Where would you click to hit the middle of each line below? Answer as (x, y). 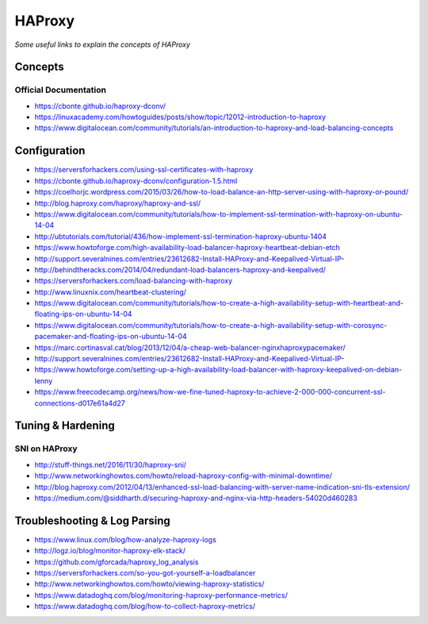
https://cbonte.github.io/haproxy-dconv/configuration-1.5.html (136, 181)
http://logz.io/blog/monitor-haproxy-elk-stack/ (110, 551)
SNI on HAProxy (46, 449)
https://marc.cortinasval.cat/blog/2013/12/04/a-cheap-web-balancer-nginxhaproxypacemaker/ (190, 347)
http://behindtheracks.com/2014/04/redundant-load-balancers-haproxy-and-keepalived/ (180, 269)
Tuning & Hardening (65, 426)
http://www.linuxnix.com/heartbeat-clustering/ (110, 292)
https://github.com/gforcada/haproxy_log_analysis (117, 562)
